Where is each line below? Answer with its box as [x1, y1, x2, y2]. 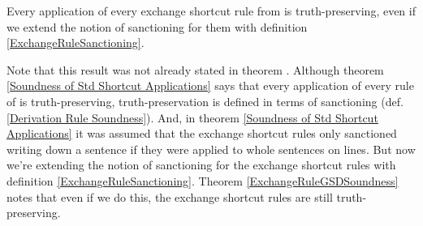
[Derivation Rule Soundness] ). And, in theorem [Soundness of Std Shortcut [6, 109, 378, 126]
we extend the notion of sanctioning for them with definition [6, 18, 308, 35]
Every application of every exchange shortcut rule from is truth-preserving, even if [6, 2, 416, 19]
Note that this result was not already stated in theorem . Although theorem [6, 61, 384, 78]
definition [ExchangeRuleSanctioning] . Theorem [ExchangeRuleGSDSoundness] [6, 172, 399, 189]
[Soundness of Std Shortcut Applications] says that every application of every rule [6, 77, 414, 94]
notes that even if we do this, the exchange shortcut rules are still [6, 188, 333, 205]
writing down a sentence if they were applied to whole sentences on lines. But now [6, 140, 416, 157]
